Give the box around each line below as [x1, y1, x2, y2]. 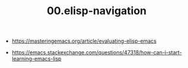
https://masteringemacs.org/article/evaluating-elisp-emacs [11, 37, 157, 45]
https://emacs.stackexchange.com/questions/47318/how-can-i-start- [11, 49, 182, 56]
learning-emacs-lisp [11, 55, 62, 63]
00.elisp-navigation [46, 4, 147, 18]
